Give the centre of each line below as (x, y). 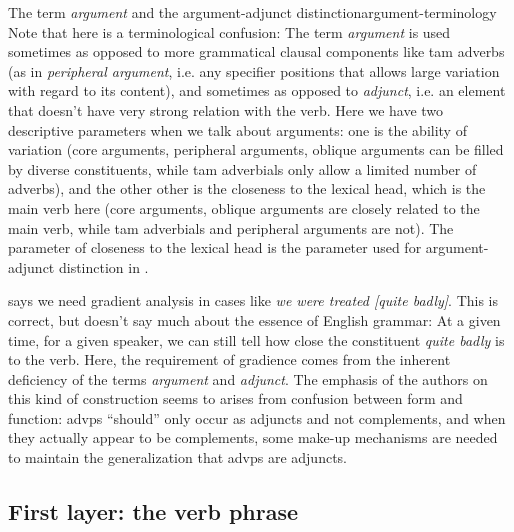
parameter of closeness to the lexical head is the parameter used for (215, 247)
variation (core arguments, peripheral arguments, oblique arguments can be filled (256, 149)
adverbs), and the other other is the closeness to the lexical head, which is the (247, 188)
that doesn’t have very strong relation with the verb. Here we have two (226, 109)
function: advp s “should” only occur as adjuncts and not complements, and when (257, 417)
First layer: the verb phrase (153, 511)
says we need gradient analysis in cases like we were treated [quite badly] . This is (253, 300)
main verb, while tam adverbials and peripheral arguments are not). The (231, 227)
